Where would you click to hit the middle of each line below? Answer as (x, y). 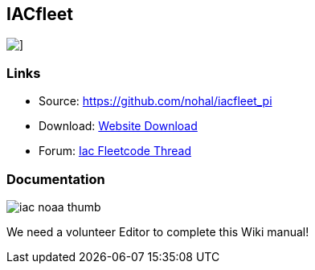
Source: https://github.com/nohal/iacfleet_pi (155, 101)
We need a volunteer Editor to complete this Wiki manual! (158, 231)
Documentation (56, 179)
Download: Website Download (118, 126)
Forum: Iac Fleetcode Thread (115, 151)
